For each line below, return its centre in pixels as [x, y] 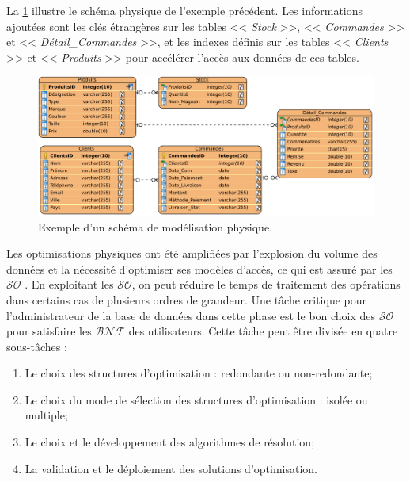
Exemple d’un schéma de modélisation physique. [155, 226]
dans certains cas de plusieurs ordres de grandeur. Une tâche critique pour [186, 299]
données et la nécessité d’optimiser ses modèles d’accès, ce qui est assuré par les [199, 268]
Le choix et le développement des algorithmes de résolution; [170, 442]
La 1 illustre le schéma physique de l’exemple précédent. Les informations [185, 10]
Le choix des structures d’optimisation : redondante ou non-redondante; [199, 373]
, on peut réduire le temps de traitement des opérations [266, 284]
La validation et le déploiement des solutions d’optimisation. [171, 468]
